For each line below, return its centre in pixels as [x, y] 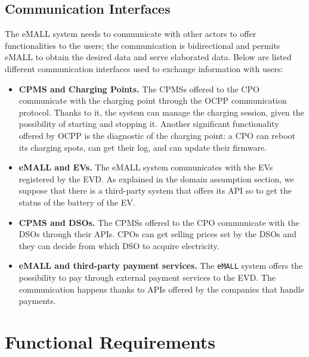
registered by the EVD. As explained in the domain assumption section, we [156, 178]
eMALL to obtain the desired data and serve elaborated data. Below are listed [148, 57]
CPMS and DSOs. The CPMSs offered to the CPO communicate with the [159, 222]
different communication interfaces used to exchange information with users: [144, 68]
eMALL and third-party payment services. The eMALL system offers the [161, 266]
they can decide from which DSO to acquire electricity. [119, 245]
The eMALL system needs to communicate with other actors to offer [131, 34]
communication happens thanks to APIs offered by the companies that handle [161, 289]
